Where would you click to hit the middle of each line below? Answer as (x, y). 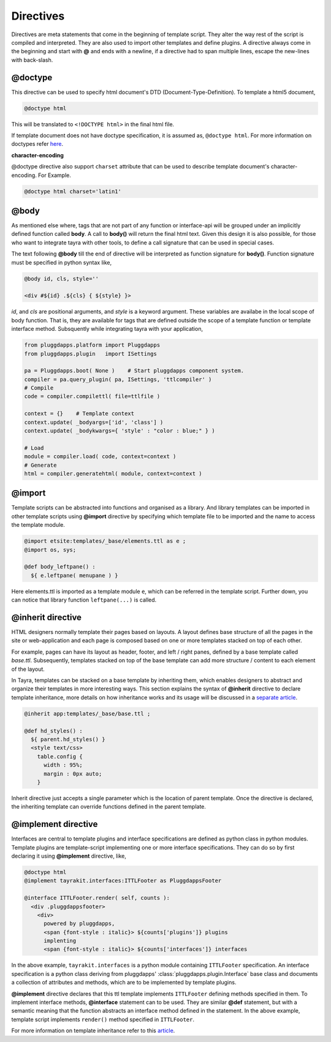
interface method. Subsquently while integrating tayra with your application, (107, 329)
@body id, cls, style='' (62, 278)
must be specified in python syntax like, (62, 262)
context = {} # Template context (79, 414)
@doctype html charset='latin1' (73, 191)
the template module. (38, 525)
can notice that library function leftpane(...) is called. (84, 600)
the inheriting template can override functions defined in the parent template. (109, 807)
